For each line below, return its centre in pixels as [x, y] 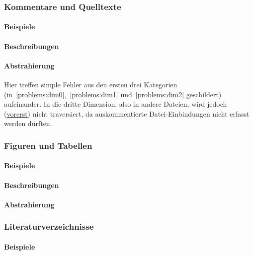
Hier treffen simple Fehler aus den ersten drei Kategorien [91, 85]
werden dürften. [28, 123]
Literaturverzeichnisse [49, 226]
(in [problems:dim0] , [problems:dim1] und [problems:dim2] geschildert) [113, 94]
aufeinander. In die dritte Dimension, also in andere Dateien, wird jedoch [116, 104]
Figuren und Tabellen [48, 145]
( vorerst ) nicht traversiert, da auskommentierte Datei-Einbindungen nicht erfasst [127, 113]
